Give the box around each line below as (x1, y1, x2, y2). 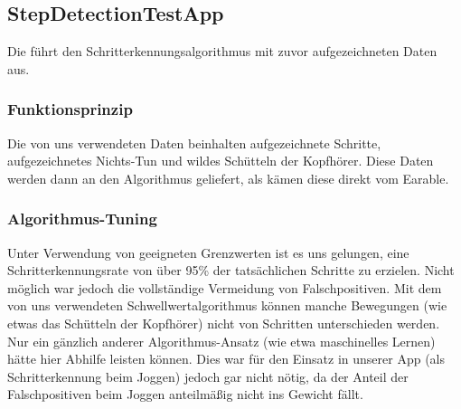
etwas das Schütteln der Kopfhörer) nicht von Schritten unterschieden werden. (7, 313, 440, 332)
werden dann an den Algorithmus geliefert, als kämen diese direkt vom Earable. (7, 168, 449, 187)
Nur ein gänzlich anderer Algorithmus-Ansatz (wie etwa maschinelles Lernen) (7, 331, 436, 350)
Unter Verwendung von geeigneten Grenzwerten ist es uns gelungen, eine (7, 243, 409, 262)
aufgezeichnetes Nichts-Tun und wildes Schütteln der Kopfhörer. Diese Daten (7, 151, 434, 170)
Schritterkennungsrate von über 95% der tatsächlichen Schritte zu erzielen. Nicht (7, 261, 455, 280)
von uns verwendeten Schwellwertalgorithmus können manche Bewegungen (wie (7, 296, 447, 315)
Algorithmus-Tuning (7, 207, 157, 230)
